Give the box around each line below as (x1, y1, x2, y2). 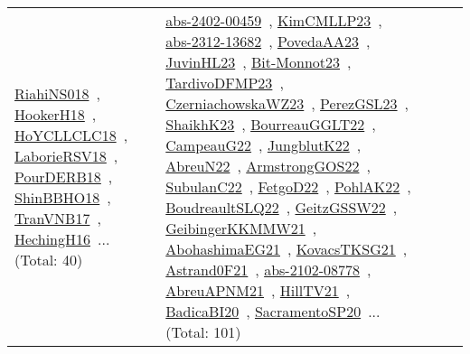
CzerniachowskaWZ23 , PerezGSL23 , (165, 93, 409, 114)
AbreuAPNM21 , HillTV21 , (165, 280, 351, 301)
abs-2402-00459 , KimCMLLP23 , (165, 10, 382, 31)
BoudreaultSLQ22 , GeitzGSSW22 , (165, 197, 398, 218)
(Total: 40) (14, 248, 83, 270)
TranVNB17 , (14, 207, 101, 228)
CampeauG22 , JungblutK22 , (165, 135, 362, 155)
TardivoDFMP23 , (165, 72, 284, 93)
